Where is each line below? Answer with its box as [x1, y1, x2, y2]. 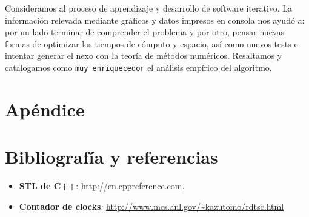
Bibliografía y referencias [5, 144, 218, 169]
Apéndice [5, 96, 85, 121]
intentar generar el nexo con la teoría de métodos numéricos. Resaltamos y [5, 49, 282, 62]
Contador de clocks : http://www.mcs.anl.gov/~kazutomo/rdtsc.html [19, 199, 284, 212]
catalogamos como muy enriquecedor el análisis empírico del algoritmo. [5, 61, 272, 73]
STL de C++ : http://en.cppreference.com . [19, 179, 185, 192]
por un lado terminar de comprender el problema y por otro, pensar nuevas [5, 25, 284, 38]
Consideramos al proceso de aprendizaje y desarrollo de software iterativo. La [5, 2, 293, 14]
